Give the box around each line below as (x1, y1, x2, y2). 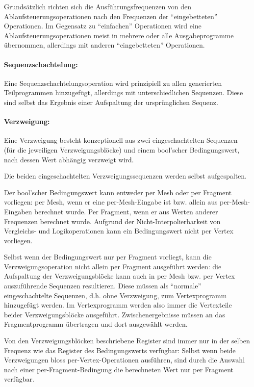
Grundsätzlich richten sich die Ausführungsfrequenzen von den (4, 1, 192, 11)
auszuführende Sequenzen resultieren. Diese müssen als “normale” (4, 281, 202, 291)
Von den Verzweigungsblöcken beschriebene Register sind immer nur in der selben (4, 335, 250, 346)
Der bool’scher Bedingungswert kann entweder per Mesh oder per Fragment (4, 187, 232, 197)
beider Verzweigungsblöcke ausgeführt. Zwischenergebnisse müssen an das (4, 309, 225, 319)
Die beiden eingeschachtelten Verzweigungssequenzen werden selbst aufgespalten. (4, 171, 247, 181)
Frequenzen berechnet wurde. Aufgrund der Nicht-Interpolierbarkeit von (4, 216, 221, 226)
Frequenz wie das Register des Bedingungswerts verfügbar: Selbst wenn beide (4, 345, 236, 355)
